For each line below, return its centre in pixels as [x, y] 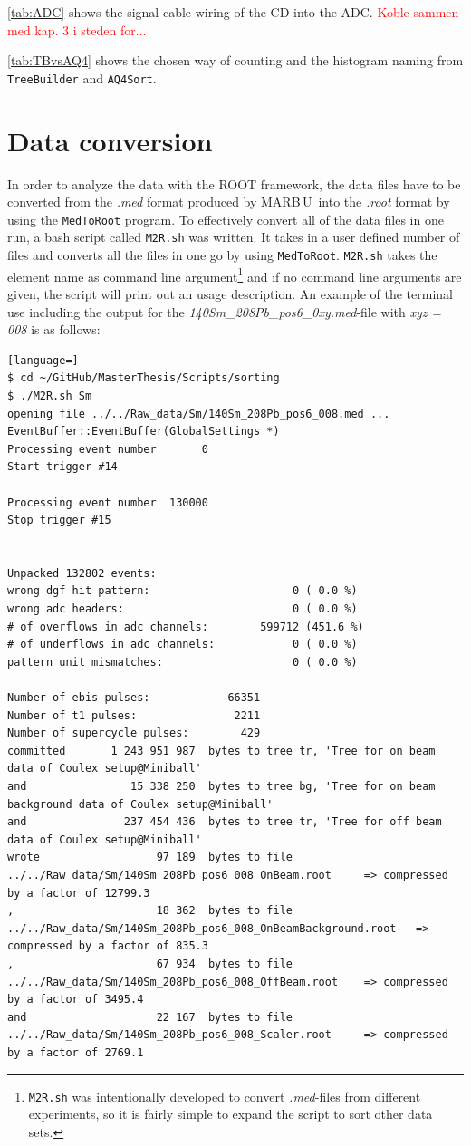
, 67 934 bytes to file [150, 963]
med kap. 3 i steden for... [77, 29]
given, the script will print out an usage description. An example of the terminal [230, 293]
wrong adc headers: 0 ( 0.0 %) [183, 609]
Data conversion [110, 140]
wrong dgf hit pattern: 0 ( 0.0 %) [183, 591]
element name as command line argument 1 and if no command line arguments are [235, 274]
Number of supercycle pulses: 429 [134, 733]
